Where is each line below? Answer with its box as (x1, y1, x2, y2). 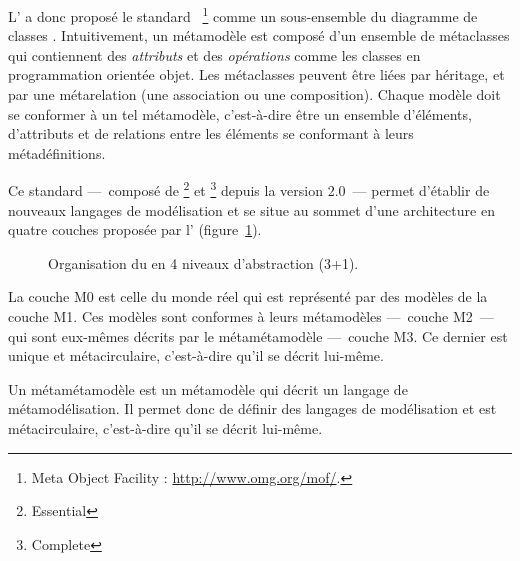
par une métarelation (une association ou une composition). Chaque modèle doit (8, 84, 501, 105)
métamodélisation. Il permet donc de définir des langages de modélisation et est (8, 398, 497, 419)
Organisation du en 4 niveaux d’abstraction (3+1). (48, 252, 359, 273)
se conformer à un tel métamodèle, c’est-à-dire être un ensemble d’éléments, (8, 103, 472, 124)
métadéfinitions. (8, 142, 106, 163)
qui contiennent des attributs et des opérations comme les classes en (8, 44, 421, 65)
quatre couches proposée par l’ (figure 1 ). (8, 219, 262, 240)
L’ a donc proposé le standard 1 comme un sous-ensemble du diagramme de (8, 3, 478, 26)
